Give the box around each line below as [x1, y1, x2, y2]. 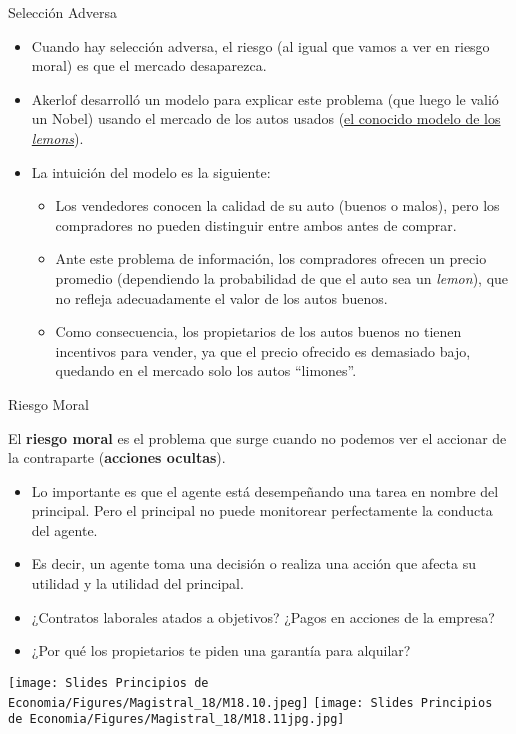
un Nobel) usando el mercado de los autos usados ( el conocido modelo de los [31, 108, 501, 129]
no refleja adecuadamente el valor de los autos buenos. [55, 287, 388, 308]
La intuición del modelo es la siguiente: [31, 161, 271, 182]
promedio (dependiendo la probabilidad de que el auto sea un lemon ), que [55, 267, 509, 288]
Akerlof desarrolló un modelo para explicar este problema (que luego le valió [31, 88, 499, 109]
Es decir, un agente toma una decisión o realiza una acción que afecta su [31, 553, 476, 574]
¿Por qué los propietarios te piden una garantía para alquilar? [31, 640, 411, 661]
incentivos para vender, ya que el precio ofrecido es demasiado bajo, [55, 340, 471, 361]
